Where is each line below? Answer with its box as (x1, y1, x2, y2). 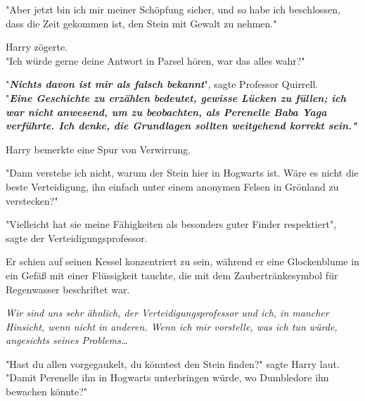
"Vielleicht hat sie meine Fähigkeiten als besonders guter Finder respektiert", (6, 217, 337, 231)
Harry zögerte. (6, 39, 68, 54)
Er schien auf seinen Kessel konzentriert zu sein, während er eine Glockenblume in (6, 254, 359, 269)
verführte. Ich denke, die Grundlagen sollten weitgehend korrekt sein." (6, 118, 357, 133)
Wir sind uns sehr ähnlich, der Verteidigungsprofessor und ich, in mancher (6, 305, 329, 320)
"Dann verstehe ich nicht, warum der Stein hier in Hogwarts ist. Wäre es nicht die (6, 165, 359, 180)
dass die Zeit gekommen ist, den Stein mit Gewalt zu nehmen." (6, 15, 277, 30)
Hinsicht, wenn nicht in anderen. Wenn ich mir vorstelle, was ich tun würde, (6, 319, 338, 333)
